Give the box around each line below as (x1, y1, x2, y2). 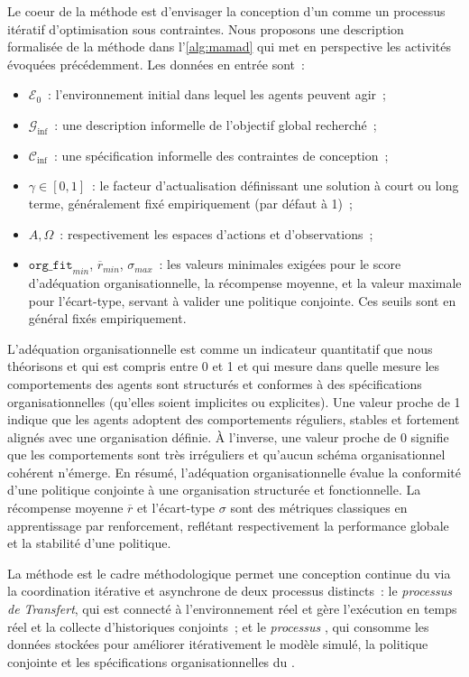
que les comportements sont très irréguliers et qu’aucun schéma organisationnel (7, 445, 446, 464)
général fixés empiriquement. (28, 309, 187, 328)
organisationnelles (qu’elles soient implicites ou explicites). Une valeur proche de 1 (7, 392, 461, 411)
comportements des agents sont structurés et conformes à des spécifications (7, 374, 422, 393)
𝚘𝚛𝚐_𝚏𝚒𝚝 (28, 259, 73, 273)
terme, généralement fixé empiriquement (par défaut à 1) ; (28, 193, 353, 212)
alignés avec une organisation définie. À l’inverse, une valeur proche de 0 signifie (7, 427, 449, 446)
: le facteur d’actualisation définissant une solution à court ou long (92, 176, 459, 195)
